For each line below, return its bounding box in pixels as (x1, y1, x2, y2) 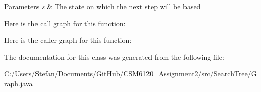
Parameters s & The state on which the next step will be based (4, 1, 201, 11)
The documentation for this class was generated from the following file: (4, 51, 225, 62)
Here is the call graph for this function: (4, 18, 126, 28)
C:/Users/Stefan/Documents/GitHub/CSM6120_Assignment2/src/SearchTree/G (4, 68, 257, 79)
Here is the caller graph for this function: (4, 35, 132, 45)
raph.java (4, 78, 33, 88)
